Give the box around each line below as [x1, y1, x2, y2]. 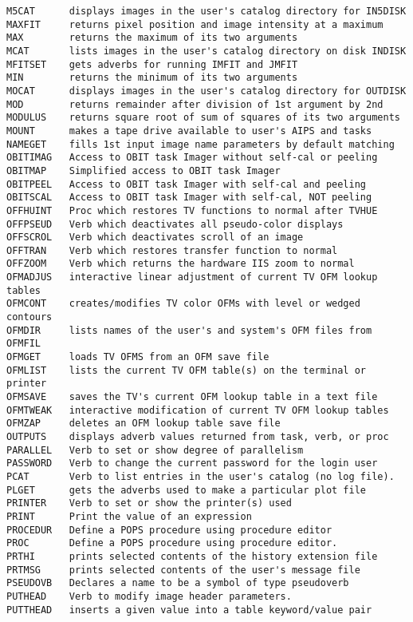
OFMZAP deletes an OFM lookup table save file [6, 418, 281, 430]
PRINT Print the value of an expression [6, 510, 252, 522]
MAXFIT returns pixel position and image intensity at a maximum [6, 18, 383, 30]
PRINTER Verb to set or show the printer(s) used [6, 497, 292, 509]
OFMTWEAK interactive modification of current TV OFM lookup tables [6, 404, 389, 416]
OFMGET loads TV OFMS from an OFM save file [6, 351, 269, 363]
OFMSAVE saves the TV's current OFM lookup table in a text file [6, 391, 378, 403]
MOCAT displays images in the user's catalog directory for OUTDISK [6, 85, 407, 97]
